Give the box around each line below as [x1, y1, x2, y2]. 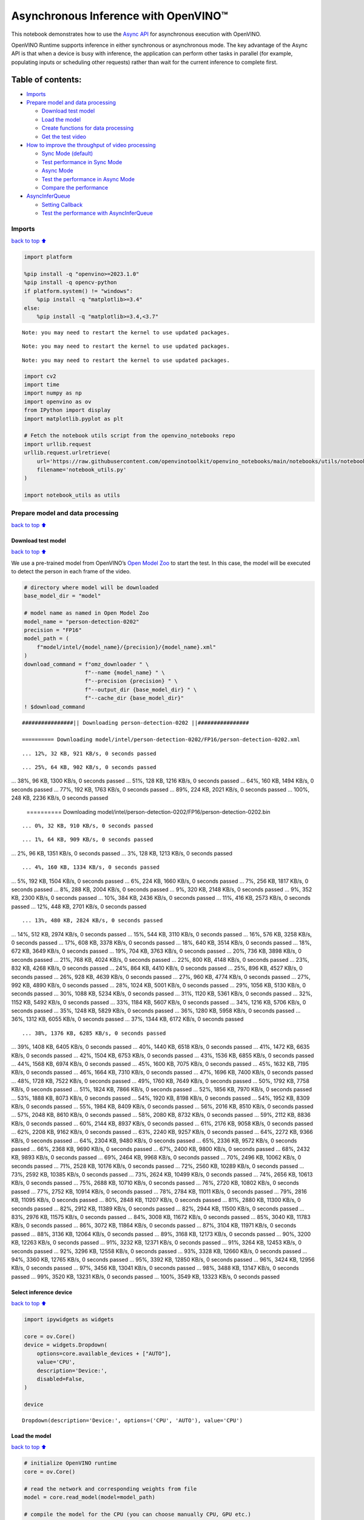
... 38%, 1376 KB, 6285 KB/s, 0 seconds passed [22, 1029, 166, 1037]
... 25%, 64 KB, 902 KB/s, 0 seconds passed [22, 764, 157, 771]
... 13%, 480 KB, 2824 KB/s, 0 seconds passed [22, 917, 163, 924]
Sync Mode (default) [41, 150, 93, 157]
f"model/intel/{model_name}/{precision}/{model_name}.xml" [36, 643, 217, 651]
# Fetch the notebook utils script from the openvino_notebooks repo [24, 432, 235, 439]
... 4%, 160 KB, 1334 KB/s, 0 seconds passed [22, 864, 160, 871]
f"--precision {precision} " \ [84, 678, 178, 685]
